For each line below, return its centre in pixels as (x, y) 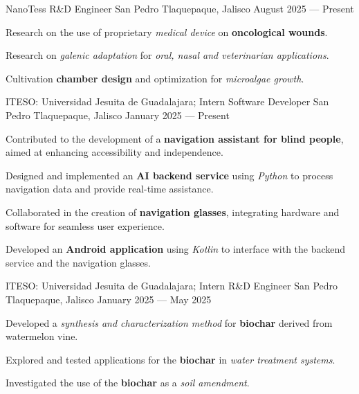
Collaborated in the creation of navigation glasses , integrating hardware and (173, 212)
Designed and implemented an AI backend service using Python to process (169, 175)
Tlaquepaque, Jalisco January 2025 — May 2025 (109, 299)
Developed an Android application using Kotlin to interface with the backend (176, 249)
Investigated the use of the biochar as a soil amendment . (128, 383)
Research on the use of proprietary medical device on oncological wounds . (167, 32)
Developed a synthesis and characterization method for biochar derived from (169, 322)
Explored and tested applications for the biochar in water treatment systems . (171, 359)
